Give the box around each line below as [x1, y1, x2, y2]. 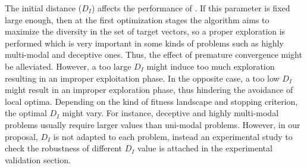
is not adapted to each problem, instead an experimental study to [53, 130, 293, 142]
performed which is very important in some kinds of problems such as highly [5, 36, 284, 49]
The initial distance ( [5, 2, 82, 14]
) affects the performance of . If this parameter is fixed [91, 2, 290, 14]
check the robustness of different [5, 142, 123, 154]
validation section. [5, 153, 71, 166]
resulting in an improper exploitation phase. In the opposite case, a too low [5, 71, 280, 84]
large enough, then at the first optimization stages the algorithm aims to [5, 13, 270, 26]
